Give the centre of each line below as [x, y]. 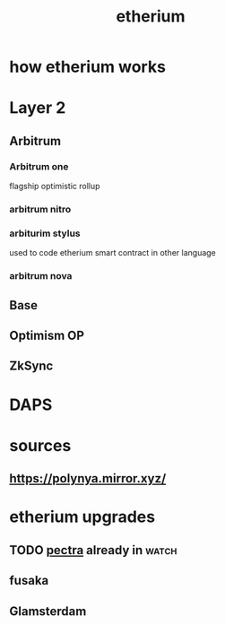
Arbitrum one [39, 166]
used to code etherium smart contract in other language [113, 253]
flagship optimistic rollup [55, 187]
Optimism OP [47, 335]
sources [40, 445]
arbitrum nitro [40, 209]
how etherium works [87, 67]
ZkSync [31, 366]
